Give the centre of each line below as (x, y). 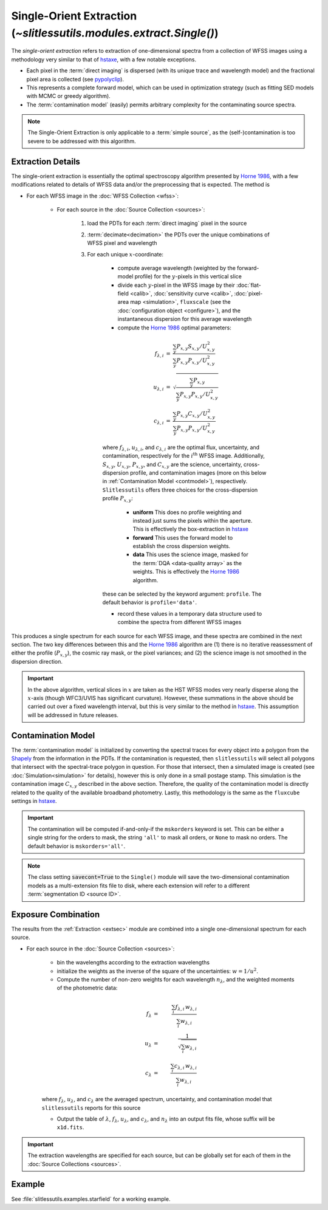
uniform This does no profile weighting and (187, 512)
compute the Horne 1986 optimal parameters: (175, 328)
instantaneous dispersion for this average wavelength (185, 319)
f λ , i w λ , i (186, 1008)
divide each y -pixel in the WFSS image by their (176, 285)
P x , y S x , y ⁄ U (192, 347)
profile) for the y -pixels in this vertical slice (188, 277)
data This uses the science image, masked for (190, 555)
